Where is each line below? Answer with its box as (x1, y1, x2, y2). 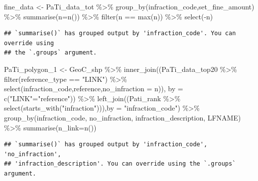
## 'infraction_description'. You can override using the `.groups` (4, 160, 236, 168)
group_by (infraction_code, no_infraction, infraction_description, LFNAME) (4, 112, 241, 122)
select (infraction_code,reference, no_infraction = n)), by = (4, 83, 183, 94)
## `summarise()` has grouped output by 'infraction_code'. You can (4, 30, 236, 37)
